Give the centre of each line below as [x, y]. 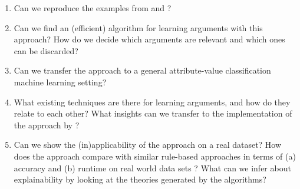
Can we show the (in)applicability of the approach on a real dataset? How [148, 145]
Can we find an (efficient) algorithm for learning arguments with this [138, 27]
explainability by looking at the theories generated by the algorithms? [140, 179]
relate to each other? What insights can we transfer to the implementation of [153, 113]
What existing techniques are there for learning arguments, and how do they [152, 102]
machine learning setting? [60, 82]
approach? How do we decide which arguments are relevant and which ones [149, 39]
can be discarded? [46, 50]
